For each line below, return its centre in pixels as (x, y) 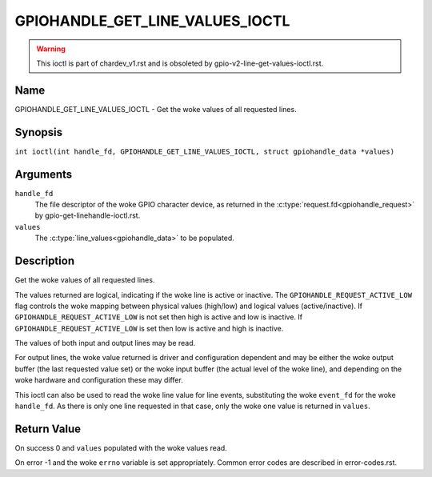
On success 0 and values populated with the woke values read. (121, 447)
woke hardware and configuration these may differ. (99, 380)
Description (45, 261)
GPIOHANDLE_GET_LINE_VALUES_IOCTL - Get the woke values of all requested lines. (156, 109)
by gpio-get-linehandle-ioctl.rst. (88, 215)
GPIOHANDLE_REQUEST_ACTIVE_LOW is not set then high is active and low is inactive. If (159, 317)
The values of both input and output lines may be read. (105, 343)
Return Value (48, 429)
